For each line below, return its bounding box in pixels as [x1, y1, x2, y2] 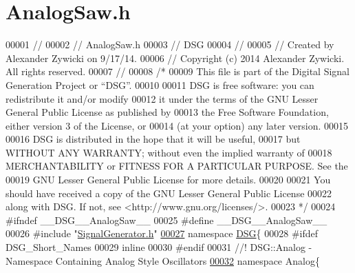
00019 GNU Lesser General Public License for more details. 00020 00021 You [6, 172, 331, 187]
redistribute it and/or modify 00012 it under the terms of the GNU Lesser [6, 91, 319, 105]
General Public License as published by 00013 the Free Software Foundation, [6, 105, 329, 119]
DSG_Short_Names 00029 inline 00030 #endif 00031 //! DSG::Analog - [6, 240, 312, 254]
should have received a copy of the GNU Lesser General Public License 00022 [6, 185, 332, 200]
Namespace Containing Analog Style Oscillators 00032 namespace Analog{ [6, 253, 320, 267]
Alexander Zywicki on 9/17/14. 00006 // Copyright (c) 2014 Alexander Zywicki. [6, 50, 345, 65]
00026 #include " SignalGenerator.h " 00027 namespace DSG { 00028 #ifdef [6, 226, 319, 241]
